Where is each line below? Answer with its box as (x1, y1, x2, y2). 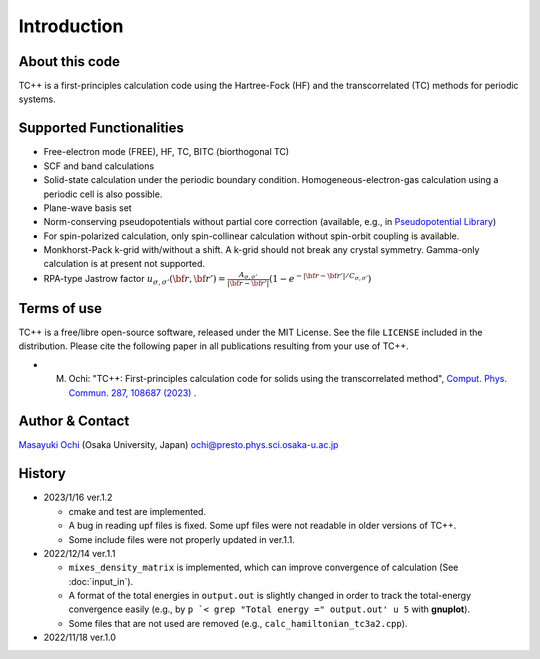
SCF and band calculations (43, 160, 155, 172)
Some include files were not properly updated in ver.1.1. (68, 533, 295, 545)
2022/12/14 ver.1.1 (43, 547, 116, 559)
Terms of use (18, 300, 103, 317)
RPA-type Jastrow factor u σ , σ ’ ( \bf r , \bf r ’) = (43, 272, 226, 287)
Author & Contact (18, 413, 130, 430)
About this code (18, 53, 120, 70)
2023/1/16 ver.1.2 (43, 491, 113, 504)
